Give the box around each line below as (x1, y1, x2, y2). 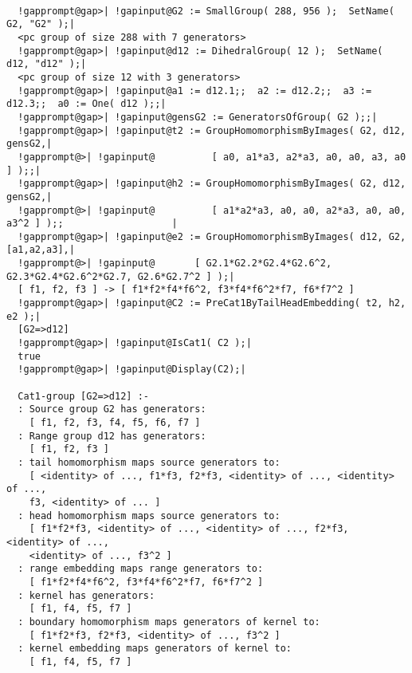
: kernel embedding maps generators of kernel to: (18, 643, 292, 655)
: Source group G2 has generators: (18, 403, 206, 415)
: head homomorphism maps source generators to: (18, 510, 281, 521)
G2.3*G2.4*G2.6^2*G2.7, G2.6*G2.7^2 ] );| (6, 270, 235, 282)
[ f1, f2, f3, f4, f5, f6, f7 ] (29, 417, 201, 428)
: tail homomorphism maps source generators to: (18, 456, 281, 468)
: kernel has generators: (18, 589, 155, 601)
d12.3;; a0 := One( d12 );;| (6, 98, 167, 110)
